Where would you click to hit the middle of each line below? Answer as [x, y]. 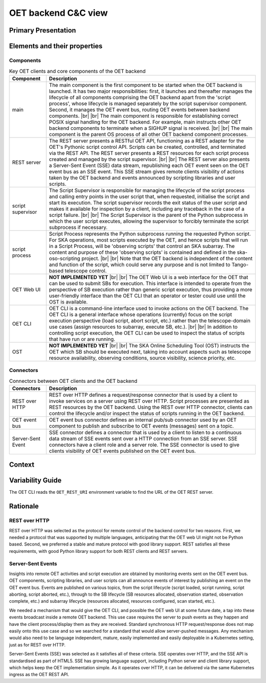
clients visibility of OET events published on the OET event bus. [122, 451]
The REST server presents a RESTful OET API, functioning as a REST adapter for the [147, 140]
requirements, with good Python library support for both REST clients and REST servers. [99, 551]
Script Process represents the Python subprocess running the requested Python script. [150, 234]
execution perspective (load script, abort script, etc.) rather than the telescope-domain [150, 320]
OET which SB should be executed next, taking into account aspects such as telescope [150, 351]
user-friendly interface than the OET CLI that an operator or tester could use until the [147, 296]
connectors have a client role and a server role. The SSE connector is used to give [144, 444]
